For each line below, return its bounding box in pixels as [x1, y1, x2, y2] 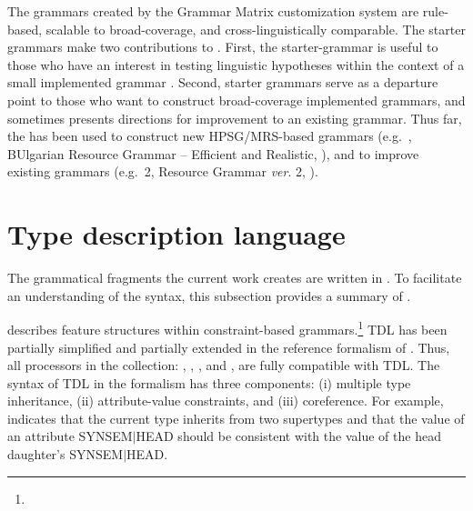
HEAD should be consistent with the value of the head [136, 426, 441, 446]
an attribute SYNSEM [7, 426, 133, 446]
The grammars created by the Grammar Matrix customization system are [7, 2, 419, 20]
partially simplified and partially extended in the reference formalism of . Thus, [7, 337, 450, 356]
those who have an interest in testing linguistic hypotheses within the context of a [7, 55, 465, 74]
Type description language [7, 215, 346, 253]
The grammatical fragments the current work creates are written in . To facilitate [7, 268, 462, 287]
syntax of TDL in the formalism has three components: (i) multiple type [7, 373, 411, 392]
